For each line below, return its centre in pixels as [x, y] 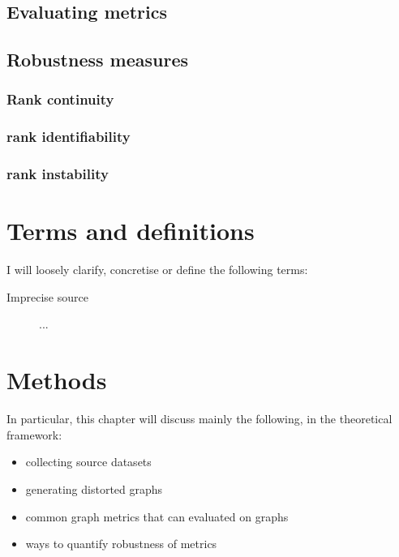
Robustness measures [97, 60]
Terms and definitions [131, 231]
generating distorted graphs [94, 488]
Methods [57, 380]
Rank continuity [60, 99]
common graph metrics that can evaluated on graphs [157, 516]
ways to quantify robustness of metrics [121, 544]
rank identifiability [69, 137]
